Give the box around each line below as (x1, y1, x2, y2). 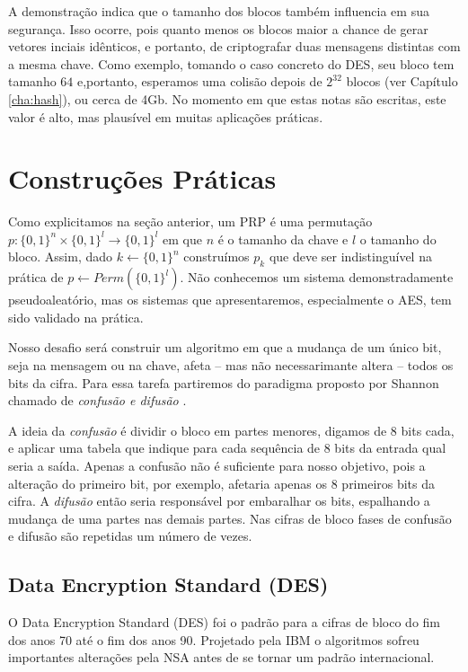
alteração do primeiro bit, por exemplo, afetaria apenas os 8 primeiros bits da (8, 473, 436, 492)
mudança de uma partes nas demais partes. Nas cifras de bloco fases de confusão (8, 508, 452, 527)
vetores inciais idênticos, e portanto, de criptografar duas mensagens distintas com (8, 37, 461, 56)
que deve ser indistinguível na (269, 247, 432, 266)
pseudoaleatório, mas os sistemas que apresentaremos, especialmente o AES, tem (8, 290, 452, 309)
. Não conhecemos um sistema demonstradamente (180, 268, 454, 287)
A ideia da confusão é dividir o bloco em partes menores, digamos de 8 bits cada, (8, 420, 455, 439)
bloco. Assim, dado (8, 247, 113, 266)
